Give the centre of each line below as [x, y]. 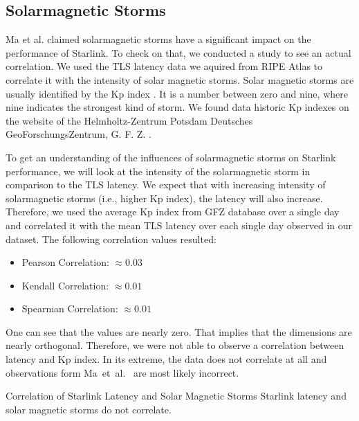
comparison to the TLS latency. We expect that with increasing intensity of [166, 185]
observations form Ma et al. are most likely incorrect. [122, 372]
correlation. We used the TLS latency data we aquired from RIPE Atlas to [164, 66]
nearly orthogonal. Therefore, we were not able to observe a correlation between [175, 345]
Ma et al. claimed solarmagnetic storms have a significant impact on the [158, 39]
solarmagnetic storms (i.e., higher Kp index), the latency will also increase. [164, 198]
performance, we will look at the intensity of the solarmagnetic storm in [158, 171]
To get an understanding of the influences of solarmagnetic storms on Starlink [171, 157]
